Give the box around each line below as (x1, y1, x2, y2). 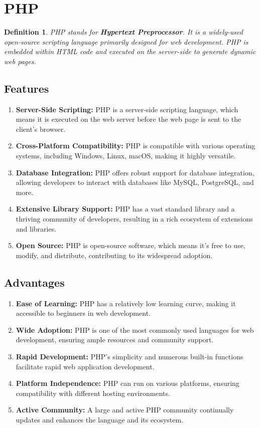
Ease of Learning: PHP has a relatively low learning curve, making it (16, 298, 236, 308)
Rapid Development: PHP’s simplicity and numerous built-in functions (16, 351, 243, 361)
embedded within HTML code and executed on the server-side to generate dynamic (4, 46, 256, 57)
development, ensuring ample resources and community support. (16, 334, 214, 345)
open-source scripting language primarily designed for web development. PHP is (4, 36, 248, 47)
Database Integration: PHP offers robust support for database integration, (16, 167, 254, 177)
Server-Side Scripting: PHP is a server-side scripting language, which (16, 104, 238, 114)
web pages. (4, 56, 36, 66)
